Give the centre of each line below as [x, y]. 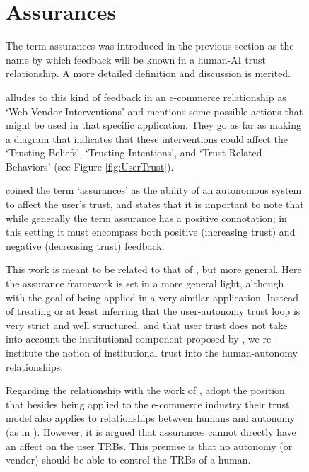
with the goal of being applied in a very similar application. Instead [152, 297]
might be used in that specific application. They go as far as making [154, 125]
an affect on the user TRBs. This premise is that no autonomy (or [149, 445]
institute [24, 352]
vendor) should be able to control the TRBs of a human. [128, 460]
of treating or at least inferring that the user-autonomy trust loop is [153, 311]
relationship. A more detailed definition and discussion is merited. [148, 73]
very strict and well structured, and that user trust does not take [147, 324]
